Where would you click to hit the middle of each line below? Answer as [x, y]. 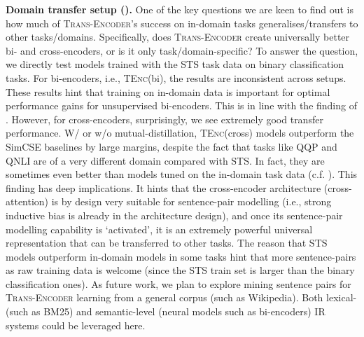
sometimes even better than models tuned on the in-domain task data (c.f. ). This [182, 174]
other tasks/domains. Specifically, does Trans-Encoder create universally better [178, 37]
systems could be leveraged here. [76, 325]
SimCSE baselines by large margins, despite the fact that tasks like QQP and [171, 146]
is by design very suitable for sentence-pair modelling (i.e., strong [191, 201]
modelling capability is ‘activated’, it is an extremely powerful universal [159, 229]
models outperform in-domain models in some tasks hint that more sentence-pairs [181, 256]
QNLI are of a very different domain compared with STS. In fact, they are [165, 160]
